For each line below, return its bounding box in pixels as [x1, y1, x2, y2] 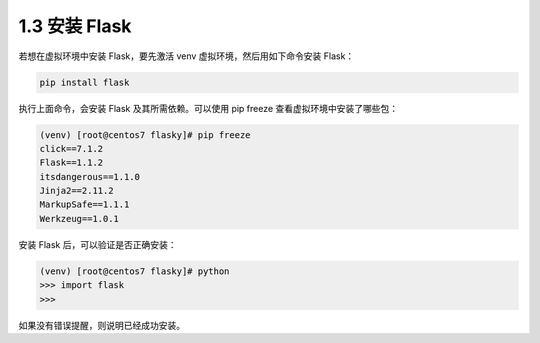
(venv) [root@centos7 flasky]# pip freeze [39, 129, 251, 140]
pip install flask [39, 76, 130, 88]
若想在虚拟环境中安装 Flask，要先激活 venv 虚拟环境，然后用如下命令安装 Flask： [18, 50, 355, 62]
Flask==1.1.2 [39, 157, 104, 169]
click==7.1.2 [39, 143, 104, 154]
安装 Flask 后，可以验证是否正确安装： [18, 238, 177, 250]
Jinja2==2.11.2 [39, 185, 114, 197]
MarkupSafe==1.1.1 [39, 199, 130, 210]
